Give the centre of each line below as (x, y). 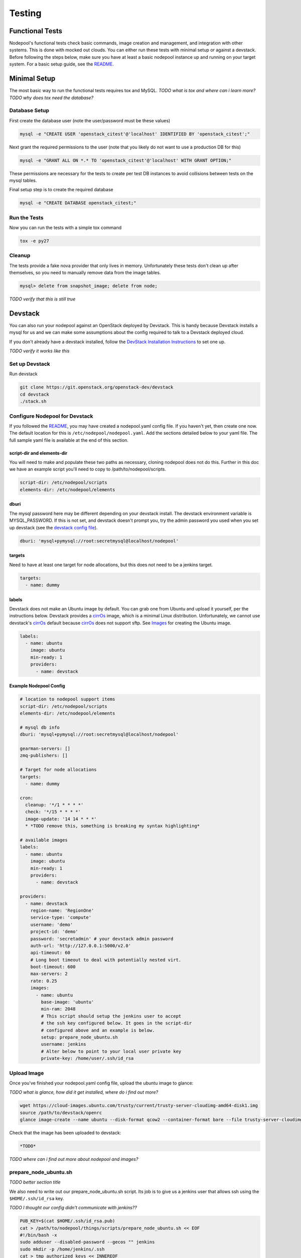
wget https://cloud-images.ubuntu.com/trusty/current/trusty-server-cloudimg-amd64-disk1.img (139, 1106)
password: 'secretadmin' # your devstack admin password (102, 939)
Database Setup (29, 111)
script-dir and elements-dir (38, 453)
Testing (25, 13)
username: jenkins (63, 1044)
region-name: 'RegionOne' (62, 910)
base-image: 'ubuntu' (67, 1002)
